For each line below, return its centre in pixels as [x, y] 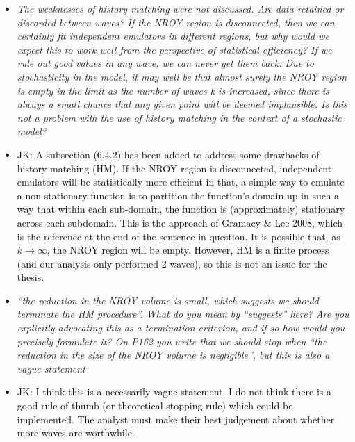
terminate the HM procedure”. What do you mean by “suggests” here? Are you [183, 314]
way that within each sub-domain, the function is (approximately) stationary [181, 209]
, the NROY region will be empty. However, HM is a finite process [188, 250]
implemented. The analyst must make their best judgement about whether [176, 419]
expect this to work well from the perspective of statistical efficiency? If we [174, 49]
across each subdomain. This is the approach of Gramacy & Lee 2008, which [180, 222]
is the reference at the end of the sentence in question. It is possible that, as [179, 236]
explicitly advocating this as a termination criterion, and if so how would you [181, 328]
